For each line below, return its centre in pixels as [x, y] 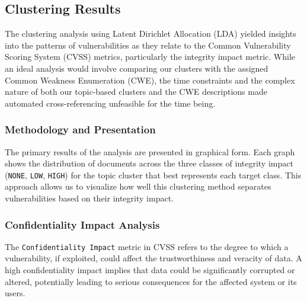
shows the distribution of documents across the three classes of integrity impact [149, 163]
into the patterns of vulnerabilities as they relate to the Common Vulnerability [148, 45]
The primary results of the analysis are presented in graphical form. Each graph [150, 151]
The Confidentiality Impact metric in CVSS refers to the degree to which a [147, 246]
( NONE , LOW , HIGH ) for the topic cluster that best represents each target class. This [153, 174]
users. [15, 293]
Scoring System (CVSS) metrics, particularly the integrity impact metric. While [150, 57]
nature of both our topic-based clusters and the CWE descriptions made [136, 92]
